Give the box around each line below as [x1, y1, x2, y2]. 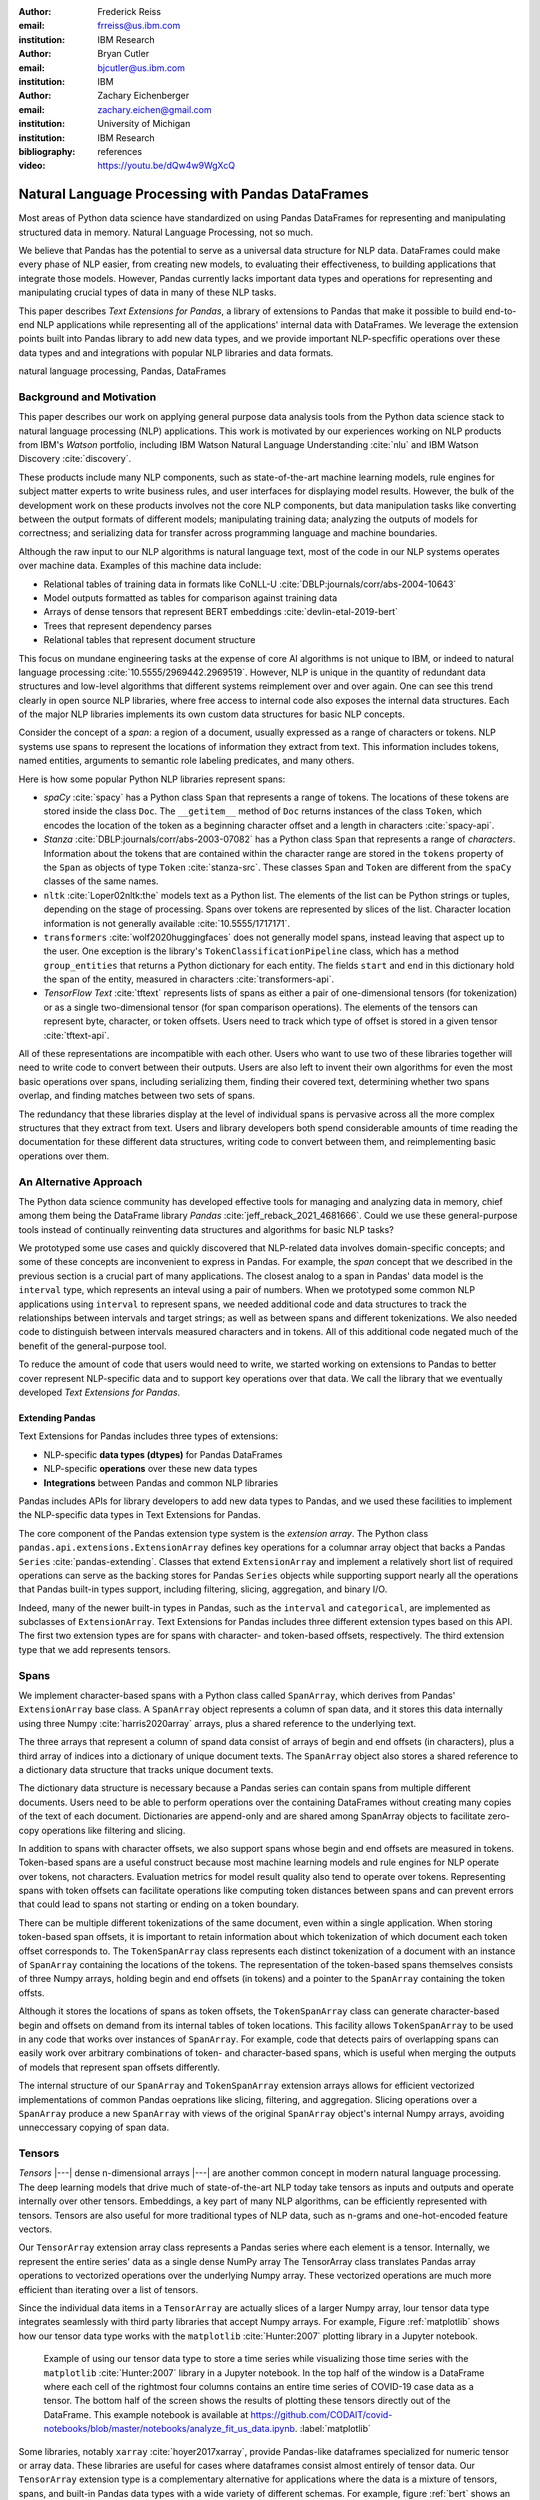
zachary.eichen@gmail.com [97, 103, 212, 115]
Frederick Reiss [97, 6, 162, 17]
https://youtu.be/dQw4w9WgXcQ [97, 160, 235, 172]
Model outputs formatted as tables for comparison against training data [43, 591, 338, 604]
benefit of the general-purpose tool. [18, 1340, 167, 1352]
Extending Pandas [18, 1412, 96, 1424]
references [97, 145, 143, 157]
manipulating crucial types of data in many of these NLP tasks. [18, 286, 277, 299]
